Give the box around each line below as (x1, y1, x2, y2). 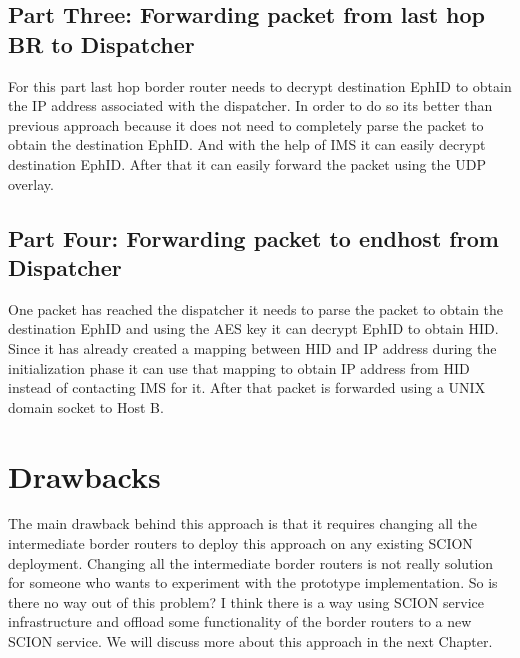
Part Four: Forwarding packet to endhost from (8, 222, 499, 253)
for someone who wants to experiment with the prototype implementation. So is (8, 572, 498, 593)
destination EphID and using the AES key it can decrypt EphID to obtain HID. (8, 318, 499, 339)
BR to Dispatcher (8, 28, 195, 59)
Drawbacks (8, 455, 161, 496)
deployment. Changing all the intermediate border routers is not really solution (8, 552, 494, 573)
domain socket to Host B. (8, 396, 164, 417)
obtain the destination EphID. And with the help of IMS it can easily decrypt (8, 134, 486, 155)
